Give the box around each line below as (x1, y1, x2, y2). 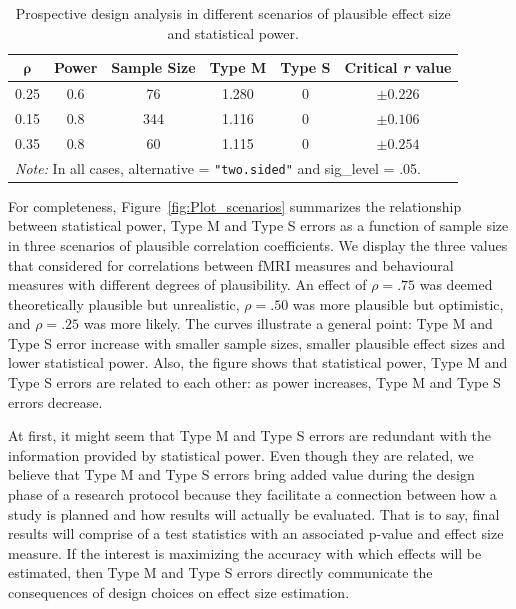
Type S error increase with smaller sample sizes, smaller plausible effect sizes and (8, 332, 506, 353)
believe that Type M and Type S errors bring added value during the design (8, 464, 475, 485)
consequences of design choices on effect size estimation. (8, 582, 350, 602)
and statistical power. (167, 22, 299, 43)
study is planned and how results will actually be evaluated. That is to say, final (8, 503, 500, 524)
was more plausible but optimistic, (292, 293, 504, 314)
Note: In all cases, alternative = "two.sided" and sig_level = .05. (15, 157, 421, 178)
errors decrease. (8, 391, 103, 412)
